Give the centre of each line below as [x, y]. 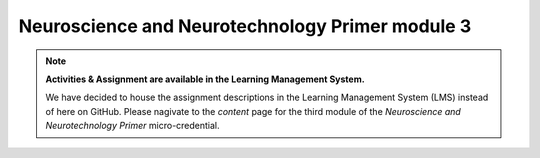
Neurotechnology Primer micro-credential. [132, 126]
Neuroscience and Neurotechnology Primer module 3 [245, 26]
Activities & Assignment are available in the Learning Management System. [205, 79]
